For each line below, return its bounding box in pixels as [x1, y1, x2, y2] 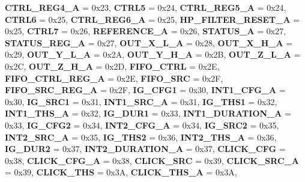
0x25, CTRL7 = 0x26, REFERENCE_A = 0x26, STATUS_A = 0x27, [5, 25, 286, 37]
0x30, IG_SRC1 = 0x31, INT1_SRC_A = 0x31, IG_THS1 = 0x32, [5, 95, 277, 108]
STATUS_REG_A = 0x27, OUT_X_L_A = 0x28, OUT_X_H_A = [5, 36, 293, 49]
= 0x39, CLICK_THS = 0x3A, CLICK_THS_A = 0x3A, [5, 166, 237, 178]
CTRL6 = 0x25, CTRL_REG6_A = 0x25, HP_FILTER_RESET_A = [5, 13, 300, 25]
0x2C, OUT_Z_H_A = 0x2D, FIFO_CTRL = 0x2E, [5, 59, 220, 72]
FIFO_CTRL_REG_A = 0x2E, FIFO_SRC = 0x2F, [5, 71, 223, 84]
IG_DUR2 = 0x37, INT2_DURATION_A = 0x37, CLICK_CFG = [5, 142, 286, 155]
